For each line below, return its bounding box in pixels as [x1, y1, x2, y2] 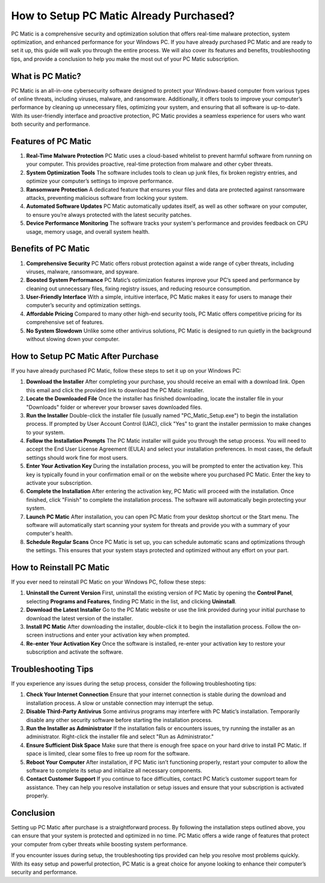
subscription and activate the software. [26, 648, 123, 656]
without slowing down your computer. [26, 335, 120, 343]
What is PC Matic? [11, 71, 81, 81]
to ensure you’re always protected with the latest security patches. [26, 211, 192, 218]
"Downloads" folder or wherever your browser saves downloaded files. [26, 404, 203, 411]
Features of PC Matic [11, 136, 91, 146]
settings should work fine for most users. [26, 454, 128, 461]
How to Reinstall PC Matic [11, 562, 110, 572]
